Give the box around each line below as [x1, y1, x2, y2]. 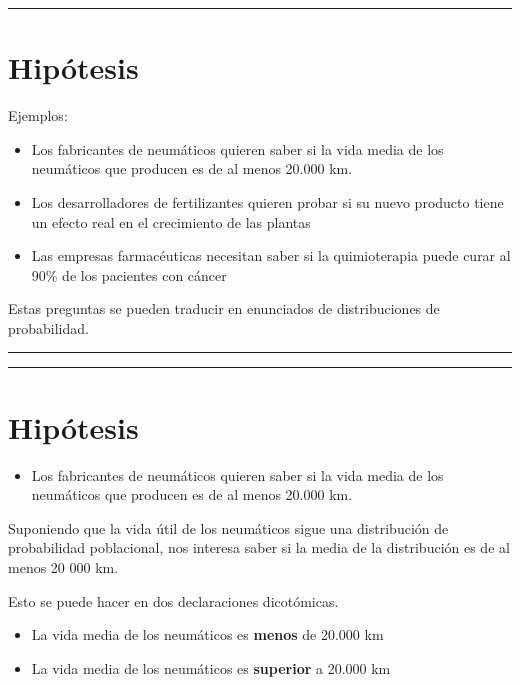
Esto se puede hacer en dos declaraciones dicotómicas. [8, 590, 339, 611]
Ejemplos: [8, 105, 68, 126]
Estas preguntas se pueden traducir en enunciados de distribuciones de [8, 298, 440, 319]
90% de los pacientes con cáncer [31, 264, 227, 285]
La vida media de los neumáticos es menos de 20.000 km [31, 624, 384, 645]
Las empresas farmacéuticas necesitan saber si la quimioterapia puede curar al [31, 245, 511, 266]
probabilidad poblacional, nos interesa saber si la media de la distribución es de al [8, 537, 510, 558]
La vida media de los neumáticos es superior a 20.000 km [31, 657, 391, 678]
